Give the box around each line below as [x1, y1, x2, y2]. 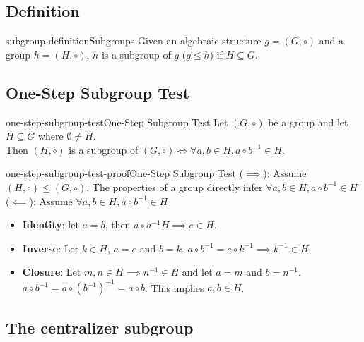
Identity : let [22, 217, 79, 232]
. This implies [145, 280, 204, 295]
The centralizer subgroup [6, 316, 194, 338]
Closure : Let [22, 264, 81, 279]
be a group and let [268, 114, 348, 129]
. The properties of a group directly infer [86, 179, 263, 194]
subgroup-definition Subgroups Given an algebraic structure [6, 33, 262, 48]
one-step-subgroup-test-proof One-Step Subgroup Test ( [6, 166, 244, 181]
